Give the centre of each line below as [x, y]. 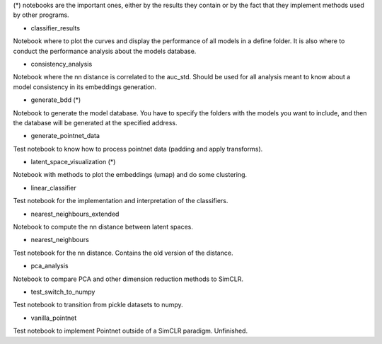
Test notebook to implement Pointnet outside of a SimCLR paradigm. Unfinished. [130, 331]
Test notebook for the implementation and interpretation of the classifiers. [121, 201]
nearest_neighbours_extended [75, 214]
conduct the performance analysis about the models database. [105, 51]
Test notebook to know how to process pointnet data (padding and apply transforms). [138, 149]
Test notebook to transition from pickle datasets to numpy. [98, 305]
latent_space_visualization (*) [73, 162]
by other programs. [41, 15]
